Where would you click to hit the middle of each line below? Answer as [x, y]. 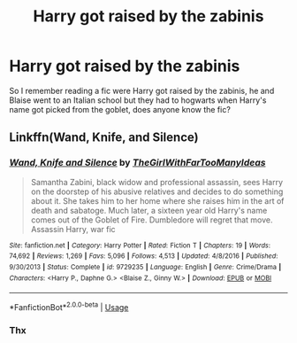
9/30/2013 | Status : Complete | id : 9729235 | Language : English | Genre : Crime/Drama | [145, 267]
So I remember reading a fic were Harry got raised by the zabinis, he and [142, 90]
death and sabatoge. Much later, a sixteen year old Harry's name [149, 210]
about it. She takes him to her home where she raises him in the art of [157, 200]
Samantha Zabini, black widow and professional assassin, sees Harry [157, 182]
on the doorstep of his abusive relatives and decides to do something [157, 191]
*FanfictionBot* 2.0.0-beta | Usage [69, 306]
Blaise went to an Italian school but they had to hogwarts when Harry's [138, 100]
